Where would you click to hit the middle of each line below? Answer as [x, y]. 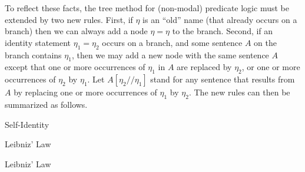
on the [265, 42]
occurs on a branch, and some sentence [172, 42]
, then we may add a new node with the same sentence [170, 54]
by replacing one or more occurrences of [85, 92]
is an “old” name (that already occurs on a [220, 19]
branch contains [33, 54]
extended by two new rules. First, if [69, 19]
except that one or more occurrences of [75, 67]
